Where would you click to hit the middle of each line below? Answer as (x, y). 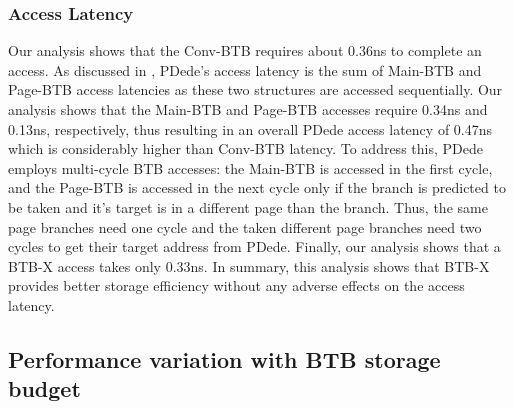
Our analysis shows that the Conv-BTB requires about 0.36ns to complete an (245, 50)
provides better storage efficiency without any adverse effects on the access (236, 285)
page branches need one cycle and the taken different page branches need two (245, 226)
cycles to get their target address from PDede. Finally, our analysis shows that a (254, 246)
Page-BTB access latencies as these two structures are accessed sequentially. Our (255, 89)
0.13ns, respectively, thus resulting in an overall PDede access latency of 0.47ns (250, 128)
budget (44, 388)
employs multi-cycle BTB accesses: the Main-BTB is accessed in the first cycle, (250, 167)
